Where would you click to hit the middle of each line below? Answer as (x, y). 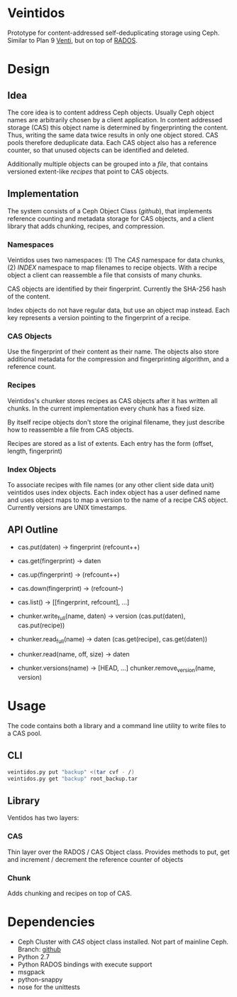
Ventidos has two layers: (43, 818)
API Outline (33, 530)
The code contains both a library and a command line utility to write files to (117, 726)
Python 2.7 (33, 956)
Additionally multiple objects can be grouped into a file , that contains (108, 164)
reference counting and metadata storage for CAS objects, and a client (111, 218)
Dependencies (51, 922)
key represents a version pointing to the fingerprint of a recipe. (99, 318)
